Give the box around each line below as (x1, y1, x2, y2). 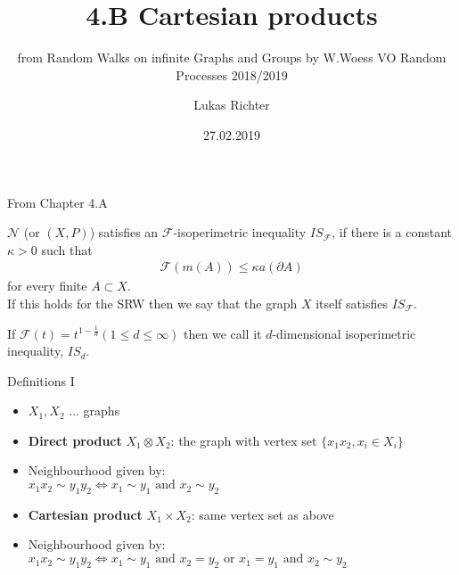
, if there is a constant (332, 223, 452, 242)
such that (41, 240, 93, 259)
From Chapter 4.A (7, 193, 108, 211)
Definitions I (7, 371, 75, 390)
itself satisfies (316, 293, 388, 312)
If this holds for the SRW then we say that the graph (7, 293, 298, 312)
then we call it (184, 324, 262, 342)
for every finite (7, 276, 87, 295)
